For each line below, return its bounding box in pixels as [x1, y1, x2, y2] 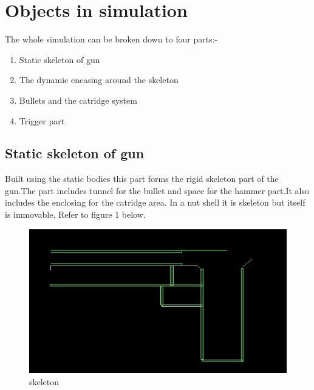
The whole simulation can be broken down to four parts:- [5, 33, 218, 45]
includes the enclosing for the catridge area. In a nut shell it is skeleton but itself [5, 196, 305, 209]
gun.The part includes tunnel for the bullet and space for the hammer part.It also [5, 184, 309, 197]
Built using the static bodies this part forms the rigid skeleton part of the [5, 172, 279, 185]
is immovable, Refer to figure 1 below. [5, 208, 146, 221]
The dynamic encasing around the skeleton [19, 73, 179, 86]
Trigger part [19, 114, 65, 127]
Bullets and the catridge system [19, 93, 137, 106]
